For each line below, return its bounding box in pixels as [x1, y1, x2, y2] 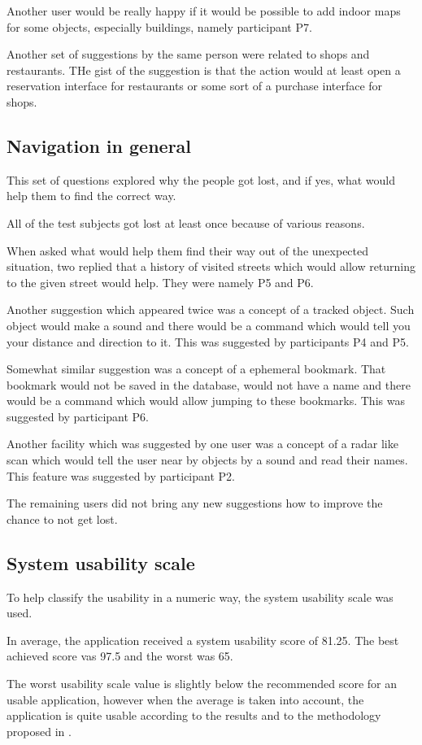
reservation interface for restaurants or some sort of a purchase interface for [7, 77, 383, 94]
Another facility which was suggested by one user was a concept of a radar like [7, 435, 398, 452]
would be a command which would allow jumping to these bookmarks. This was [7, 392, 405, 409]
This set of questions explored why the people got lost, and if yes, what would [7, 171, 396, 188]
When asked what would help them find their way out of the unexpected [7, 242, 369, 259]
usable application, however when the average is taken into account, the [7, 691, 364, 708]
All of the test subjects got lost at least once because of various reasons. [7, 214, 365, 231]
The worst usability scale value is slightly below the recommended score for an [7, 675, 398, 692]
